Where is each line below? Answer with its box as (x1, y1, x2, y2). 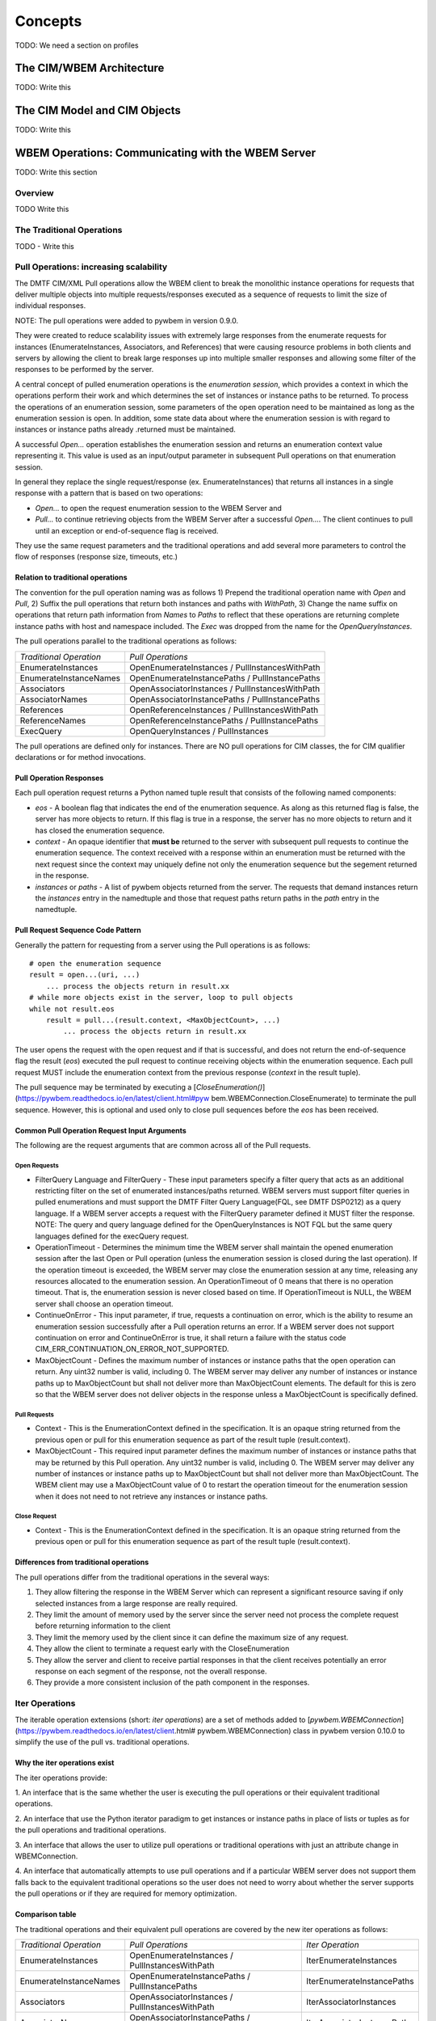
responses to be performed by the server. (15, 365, 154, 374)
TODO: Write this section (15, 167, 98, 177)
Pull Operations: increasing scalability (15, 261, 168, 272)
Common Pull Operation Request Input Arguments (15, 1125, 187, 1135)
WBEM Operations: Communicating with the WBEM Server (15, 146, 317, 160)
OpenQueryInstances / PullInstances (129, 725, 269, 736)
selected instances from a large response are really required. (35, 1598, 238, 1608)
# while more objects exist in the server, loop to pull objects (29, 993, 294, 1002)
